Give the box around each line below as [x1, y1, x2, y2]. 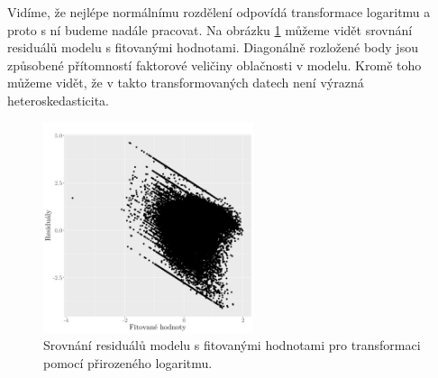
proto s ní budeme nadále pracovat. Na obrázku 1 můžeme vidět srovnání [7, 20, 413, 39]
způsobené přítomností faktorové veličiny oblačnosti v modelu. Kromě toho [7, 55, 422, 74]
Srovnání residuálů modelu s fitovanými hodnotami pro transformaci [43, 336, 421, 355]
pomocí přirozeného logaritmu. [43, 353, 213, 372]
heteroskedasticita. [7, 90, 109, 109]
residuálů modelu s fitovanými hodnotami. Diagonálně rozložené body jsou [7, 38, 418, 57]
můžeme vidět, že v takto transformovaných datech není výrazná [7, 73, 364, 92]
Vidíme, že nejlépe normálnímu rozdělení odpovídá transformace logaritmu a [7, 3, 431, 21]
